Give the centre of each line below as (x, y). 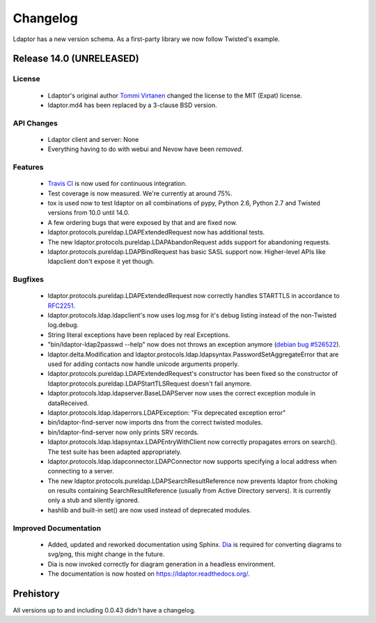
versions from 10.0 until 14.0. (89, 213)
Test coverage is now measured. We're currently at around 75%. (140, 193)
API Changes (36, 123)
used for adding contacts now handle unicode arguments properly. (143, 364)
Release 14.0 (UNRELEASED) (76, 59)
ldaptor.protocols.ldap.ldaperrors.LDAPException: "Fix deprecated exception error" (167, 412)
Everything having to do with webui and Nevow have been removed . (146, 149)
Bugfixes (29, 280)
